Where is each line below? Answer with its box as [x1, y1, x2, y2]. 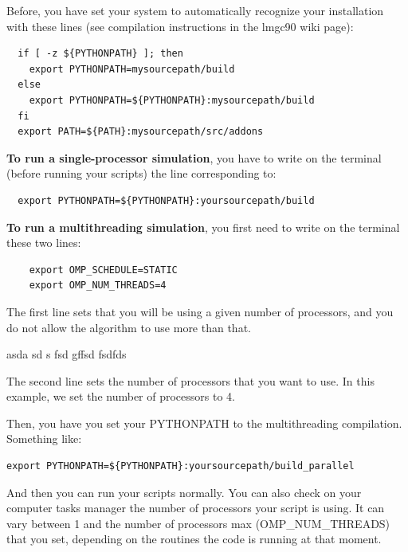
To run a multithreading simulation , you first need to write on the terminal [6, 218, 400, 235]
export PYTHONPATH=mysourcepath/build [29, 63, 235, 75]
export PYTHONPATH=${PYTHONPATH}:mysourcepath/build [29, 94, 315, 106]
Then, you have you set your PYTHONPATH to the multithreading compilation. [6, 414, 402, 431]
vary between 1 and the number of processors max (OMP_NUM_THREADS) [6, 515, 390, 531]
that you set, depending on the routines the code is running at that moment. [6, 530, 382, 547]
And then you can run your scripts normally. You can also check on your [6, 483, 362, 500]
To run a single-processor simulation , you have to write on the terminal [6, 149, 382, 166]
